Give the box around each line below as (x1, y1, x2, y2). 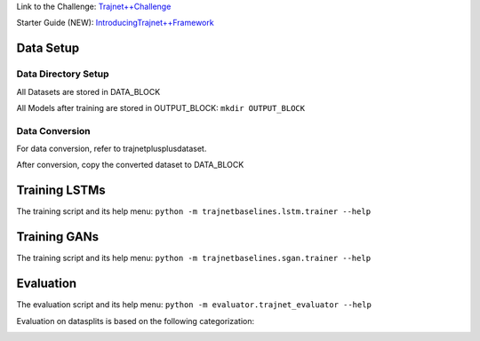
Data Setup (16, 41, 80, 56)
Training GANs (16, 229, 100, 244)
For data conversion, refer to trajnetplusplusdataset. (16, 143, 207, 155)
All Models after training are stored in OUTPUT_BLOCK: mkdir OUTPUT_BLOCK (16, 102, 306, 113)
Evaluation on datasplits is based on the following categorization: (16, 315, 255, 326)
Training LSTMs (16, 183, 106, 198)
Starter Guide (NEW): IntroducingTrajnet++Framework (16, 18, 214, 28)
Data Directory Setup (16, 67, 110, 80)
